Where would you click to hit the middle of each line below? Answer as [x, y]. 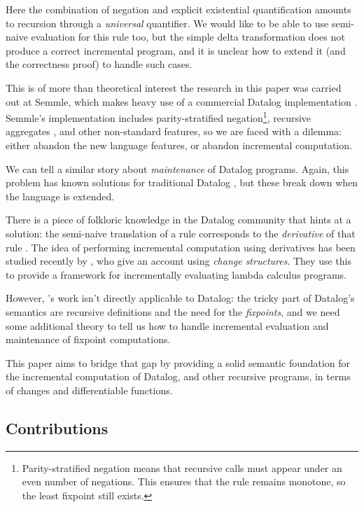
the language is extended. [60, 196]
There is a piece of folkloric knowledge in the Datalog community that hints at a [178, 220]
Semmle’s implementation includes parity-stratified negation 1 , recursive [159, 117]
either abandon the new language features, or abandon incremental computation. [179, 145]
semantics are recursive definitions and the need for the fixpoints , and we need [173, 311]
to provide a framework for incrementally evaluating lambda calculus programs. [176, 274]
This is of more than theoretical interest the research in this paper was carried [174, 87]
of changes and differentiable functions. [89, 390]
